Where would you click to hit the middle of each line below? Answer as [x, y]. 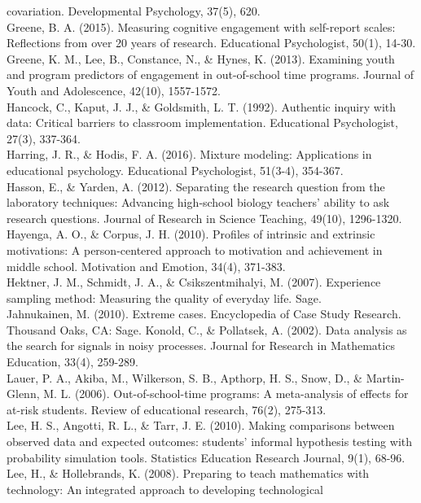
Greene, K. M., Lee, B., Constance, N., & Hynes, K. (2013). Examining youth [201, 58]
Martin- [385, 377]
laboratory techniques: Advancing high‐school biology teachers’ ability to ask [198, 202]
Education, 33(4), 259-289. [72, 362]
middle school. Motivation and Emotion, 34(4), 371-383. [146, 266]
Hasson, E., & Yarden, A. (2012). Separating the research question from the [196, 186]
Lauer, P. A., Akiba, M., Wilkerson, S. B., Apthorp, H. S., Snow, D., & [184, 377]
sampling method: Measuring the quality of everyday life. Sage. [164, 297]
